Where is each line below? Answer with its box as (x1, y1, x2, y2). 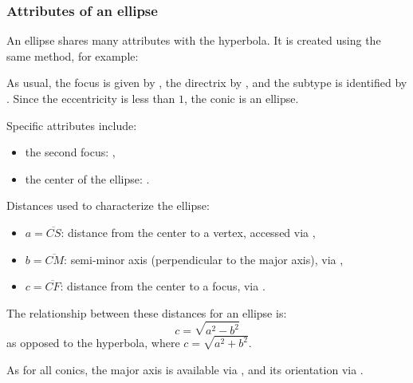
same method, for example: (6, 47, 139, 64)
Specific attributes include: (6, 116, 137, 133)
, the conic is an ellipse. (184, 90, 299, 106)
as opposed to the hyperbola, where (6, 334, 180, 351)
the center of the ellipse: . (25, 170, 150, 187)
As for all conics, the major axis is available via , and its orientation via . (6, 361, 364, 377)
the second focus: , (25, 144, 116, 160)
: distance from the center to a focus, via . (60, 278, 265, 294)
